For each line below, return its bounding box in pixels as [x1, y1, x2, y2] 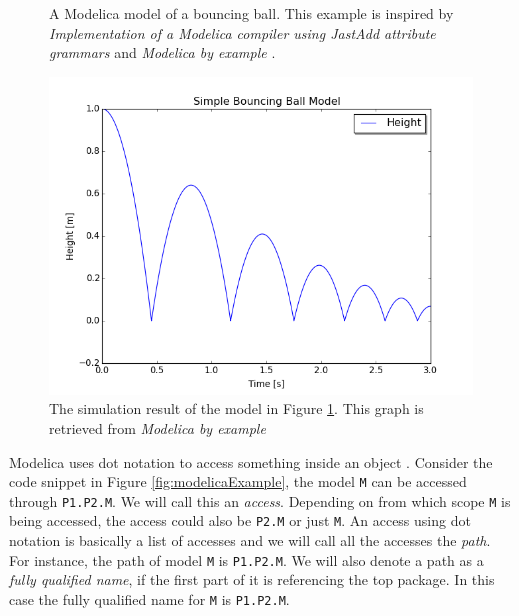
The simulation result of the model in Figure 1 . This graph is [49, 398, 424, 419]
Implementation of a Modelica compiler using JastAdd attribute [49, 22, 436, 43]
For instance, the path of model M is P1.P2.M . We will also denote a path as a [9, 549, 484, 570]
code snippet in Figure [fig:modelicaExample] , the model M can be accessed [9, 471, 467, 492]
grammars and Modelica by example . [49, 42, 276, 63]
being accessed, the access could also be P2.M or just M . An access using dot [9, 510, 471, 531]
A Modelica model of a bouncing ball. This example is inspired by [49, 3, 454, 23]
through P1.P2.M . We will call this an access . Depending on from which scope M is [9, 490, 511, 511]
